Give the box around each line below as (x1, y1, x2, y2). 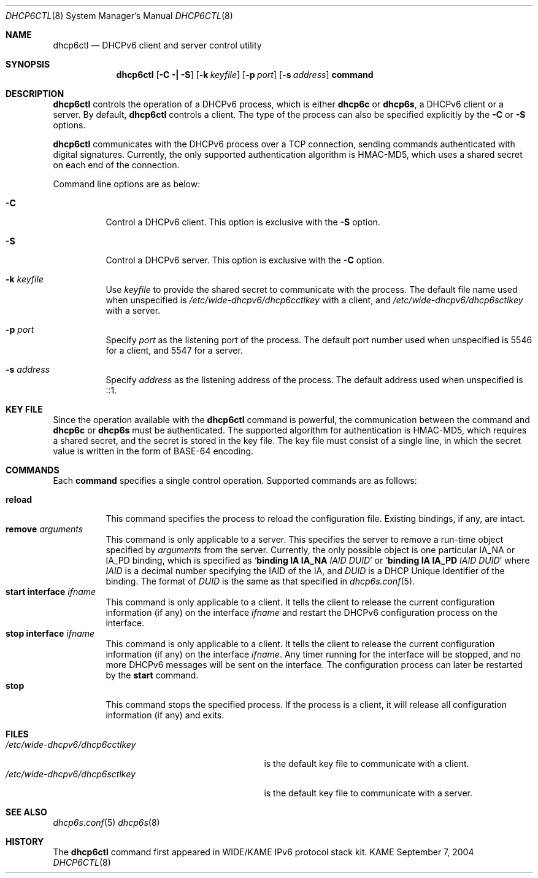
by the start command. (106, 670, 199, 680)
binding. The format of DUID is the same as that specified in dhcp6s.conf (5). (106, 576, 415, 586)
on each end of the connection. (53, 160, 180, 170)
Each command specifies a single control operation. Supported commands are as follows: (53, 475, 417, 486)
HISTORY (6, 836, 44, 847)
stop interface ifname (6, 628, 95, 639)
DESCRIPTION (6, 88, 64, 99)
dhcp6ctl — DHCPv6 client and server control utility (53, 40, 262, 50)
